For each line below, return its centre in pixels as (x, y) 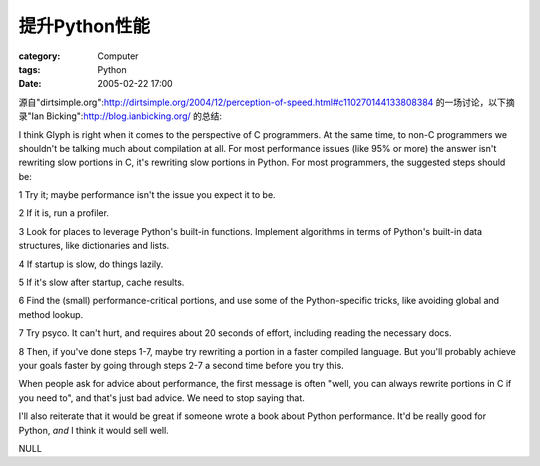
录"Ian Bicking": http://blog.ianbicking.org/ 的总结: (120, 116)
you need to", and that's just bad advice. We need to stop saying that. (161, 397)
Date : (30, 84)
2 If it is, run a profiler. (64, 213)
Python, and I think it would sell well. (93, 430)
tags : (29, 69)
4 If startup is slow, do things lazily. (91, 264)
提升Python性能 (84, 26)
